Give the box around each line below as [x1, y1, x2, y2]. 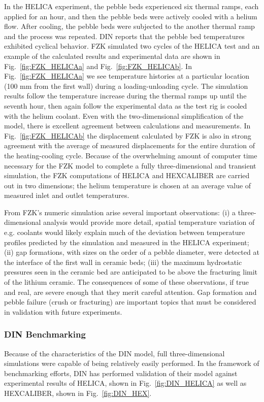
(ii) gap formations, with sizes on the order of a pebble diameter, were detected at [4, 247, 259, 257]
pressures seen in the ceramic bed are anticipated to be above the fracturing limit [4, 266, 258, 277]
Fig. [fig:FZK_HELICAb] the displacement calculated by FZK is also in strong [4, 130, 251, 141]
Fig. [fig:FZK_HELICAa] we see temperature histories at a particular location [4, 71, 250, 81]
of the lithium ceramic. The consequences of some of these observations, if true [4, 277, 249, 287]
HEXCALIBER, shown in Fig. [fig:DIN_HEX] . [4, 388, 152, 398]
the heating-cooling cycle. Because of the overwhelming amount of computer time [4, 150, 257, 160]
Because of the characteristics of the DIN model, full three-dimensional [4, 348, 225, 358]
